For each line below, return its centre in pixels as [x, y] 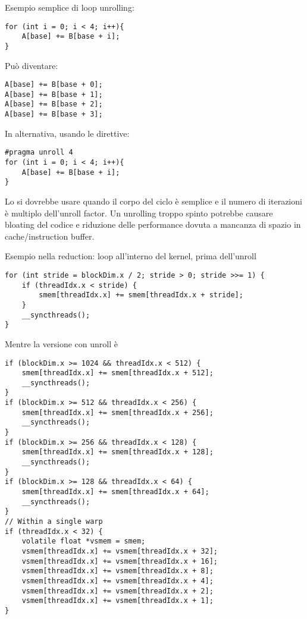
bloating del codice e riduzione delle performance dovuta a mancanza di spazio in [153, 224]
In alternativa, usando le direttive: [67, 133]
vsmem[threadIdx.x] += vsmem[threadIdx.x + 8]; [118, 571]
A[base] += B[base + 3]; [54, 114]
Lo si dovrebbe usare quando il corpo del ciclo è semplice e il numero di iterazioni [153, 201]
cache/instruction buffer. [50, 236]
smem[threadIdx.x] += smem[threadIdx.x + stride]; [141, 295]
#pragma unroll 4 [39, 153]
